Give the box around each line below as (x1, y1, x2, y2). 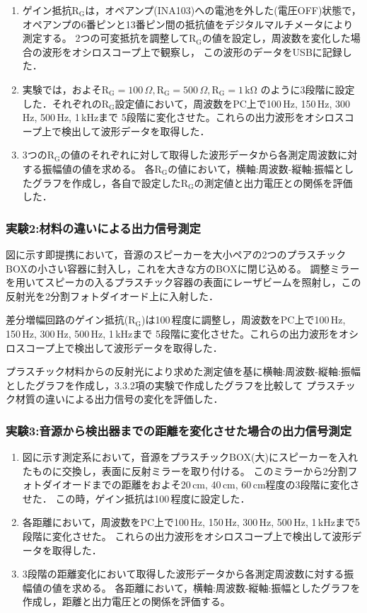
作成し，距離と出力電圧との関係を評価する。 (22, 594, 231, 609)
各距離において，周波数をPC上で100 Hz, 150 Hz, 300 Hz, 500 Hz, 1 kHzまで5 (22, 515, 360, 529)
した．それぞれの (22, 96, 102, 110)
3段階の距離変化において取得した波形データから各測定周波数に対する (22, 566, 344, 581)
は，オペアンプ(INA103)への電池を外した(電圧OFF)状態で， (85, 3, 361, 17)
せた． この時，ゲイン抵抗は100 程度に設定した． (22, 491, 250, 505)
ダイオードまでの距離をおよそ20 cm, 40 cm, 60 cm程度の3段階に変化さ (42, 477, 360, 492)
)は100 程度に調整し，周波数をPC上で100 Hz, (141, 312, 346, 327)
